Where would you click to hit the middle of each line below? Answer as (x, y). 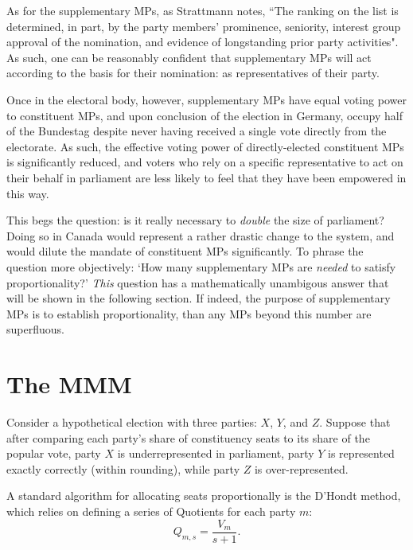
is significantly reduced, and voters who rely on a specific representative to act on (205, 162)
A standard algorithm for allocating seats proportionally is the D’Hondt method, (204, 495)
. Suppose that (355, 422)
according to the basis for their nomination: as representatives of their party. (193, 73)
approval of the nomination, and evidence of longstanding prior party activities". (203, 42)
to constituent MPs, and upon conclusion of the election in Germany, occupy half (205, 115)
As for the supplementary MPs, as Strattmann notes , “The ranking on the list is (203, 10)
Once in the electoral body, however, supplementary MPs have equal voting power (206, 99)
